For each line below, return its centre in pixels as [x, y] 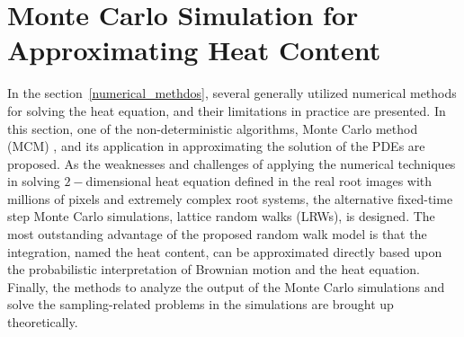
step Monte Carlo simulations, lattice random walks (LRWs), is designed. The [221, 216]
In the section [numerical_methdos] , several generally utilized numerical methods [232, 93]
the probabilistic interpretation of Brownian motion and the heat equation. [214, 269]
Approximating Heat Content [194, 50]
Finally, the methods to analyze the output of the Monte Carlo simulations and [226, 286]
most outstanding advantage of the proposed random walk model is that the [217, 234]
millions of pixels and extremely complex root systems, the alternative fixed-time [230, 198]
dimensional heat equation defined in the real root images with [259, 181]
